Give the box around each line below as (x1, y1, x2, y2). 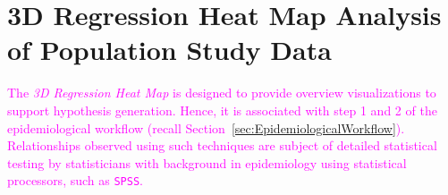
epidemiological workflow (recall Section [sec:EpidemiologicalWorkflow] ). (7, 118, 405, 137)
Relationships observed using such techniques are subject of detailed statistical (7, 136, 437, 155)
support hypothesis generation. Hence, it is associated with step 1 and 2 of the (7, 100, 437, 119)
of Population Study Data (7, 31, 332, 68)
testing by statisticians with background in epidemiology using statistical (7, 153, 407, 172)
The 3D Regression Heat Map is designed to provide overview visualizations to (7, 83, 436, 102)
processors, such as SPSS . (7, 171, 143, 190)
